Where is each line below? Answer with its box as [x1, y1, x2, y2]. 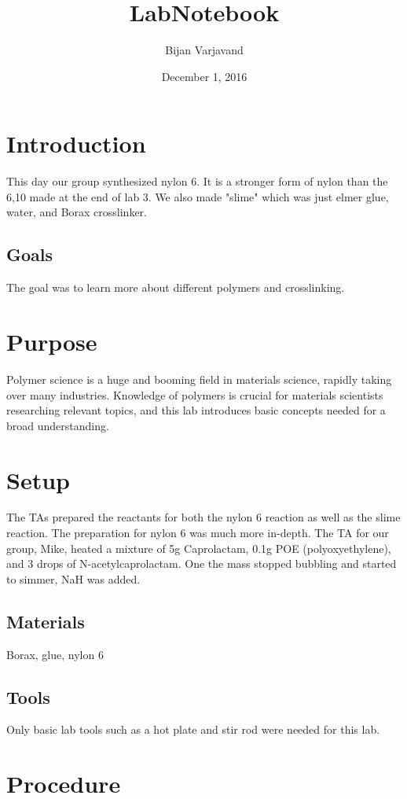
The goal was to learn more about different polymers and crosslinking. [6, 279, 345, 296]
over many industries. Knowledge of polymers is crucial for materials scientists [6, 386, 383, 403]
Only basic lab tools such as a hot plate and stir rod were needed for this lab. [6, 721, 380, 738]
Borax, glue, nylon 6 [6, 646, 104, 662]
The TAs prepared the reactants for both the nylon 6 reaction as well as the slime [6, 509, 401, 525]
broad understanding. [6, 417, 109, 433]
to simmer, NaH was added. [6, 570, 141, 587]
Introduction [6, 127, 146, 160]
